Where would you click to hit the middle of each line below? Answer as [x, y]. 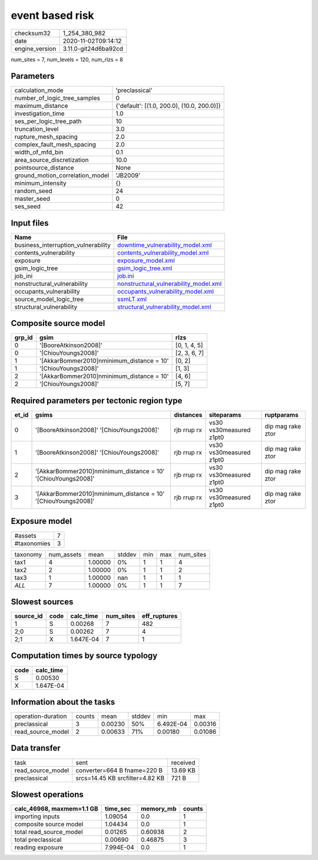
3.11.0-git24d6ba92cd [93, 48]
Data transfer [36, 748]
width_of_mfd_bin [39, 152]
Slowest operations [47, 795]
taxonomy [28, 554]
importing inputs [37, 816]
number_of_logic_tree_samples [57, 98]
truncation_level [37, 129]
